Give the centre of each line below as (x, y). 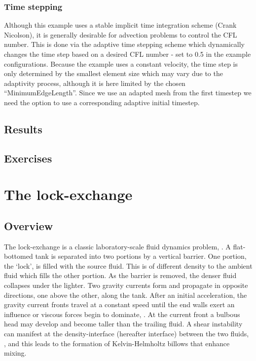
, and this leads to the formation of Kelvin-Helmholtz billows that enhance (117, 343)
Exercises (28, 158)
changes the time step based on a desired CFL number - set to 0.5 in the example (128, 54)
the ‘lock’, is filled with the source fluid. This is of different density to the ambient (128, 265)
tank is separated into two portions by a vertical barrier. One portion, (141, 256)
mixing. (15, 353)
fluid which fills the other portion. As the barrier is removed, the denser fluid (120, 275)
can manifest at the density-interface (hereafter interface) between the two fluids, (127, 334)
